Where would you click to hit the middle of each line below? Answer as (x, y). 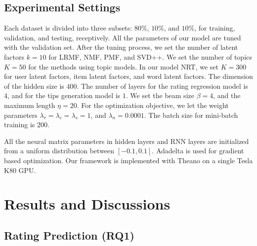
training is (20, 124)
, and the (227, 95)
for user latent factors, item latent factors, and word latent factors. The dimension (128, 76)
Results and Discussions (87, 204)
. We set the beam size (160, 95)
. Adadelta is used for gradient (198, 151)
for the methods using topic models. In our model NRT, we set (123, 66)
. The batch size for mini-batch (191, 115)
